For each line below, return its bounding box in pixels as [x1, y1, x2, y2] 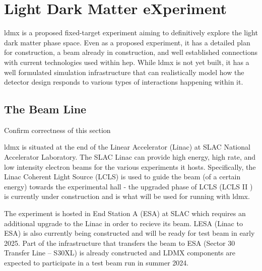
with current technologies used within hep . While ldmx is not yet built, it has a [4, 56, 249, 67]
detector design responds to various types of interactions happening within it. [4, 77, 243, 87]
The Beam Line [4, 101, 87, 117]
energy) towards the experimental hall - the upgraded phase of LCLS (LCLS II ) [4, 181, 253, 191]
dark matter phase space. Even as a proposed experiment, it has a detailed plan [4, 37, 250, 47]
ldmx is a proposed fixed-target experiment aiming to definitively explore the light [4, 27, 258, 38]
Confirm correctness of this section [4, 124, 111, 135]
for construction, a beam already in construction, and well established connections [4, 47, 258, 57]
